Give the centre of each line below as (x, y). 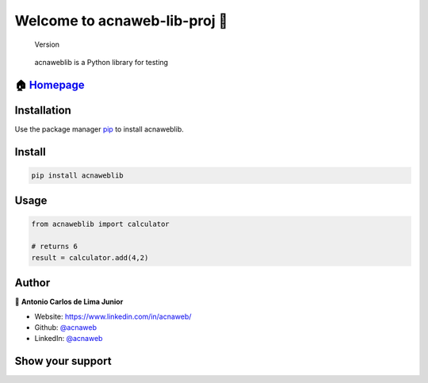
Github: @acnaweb (65, 327)
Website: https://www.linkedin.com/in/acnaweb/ (113, 316)
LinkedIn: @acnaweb (69, 339)
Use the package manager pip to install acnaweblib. (99, 129)
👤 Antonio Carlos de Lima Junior (69, 302)
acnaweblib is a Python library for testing (101, 62)
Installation (43, 110)
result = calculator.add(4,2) (90, 257)
